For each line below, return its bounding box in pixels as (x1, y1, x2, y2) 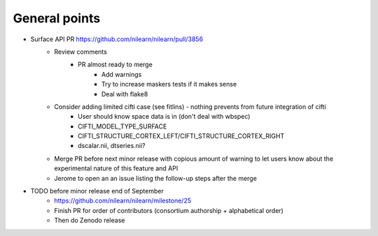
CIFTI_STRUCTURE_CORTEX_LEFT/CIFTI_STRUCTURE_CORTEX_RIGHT (78, 132, 285, 140)
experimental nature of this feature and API (54, 164, 178, 172)
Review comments (54, 47, 108, 56)
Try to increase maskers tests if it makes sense (101, 80, 237, 89)
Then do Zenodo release (54, 216, 125, 225)
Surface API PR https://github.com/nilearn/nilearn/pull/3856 (30, 35, 203, 43)
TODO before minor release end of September (30, 187, 164, 196)
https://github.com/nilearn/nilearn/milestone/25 (54, 196, 192, 205)
